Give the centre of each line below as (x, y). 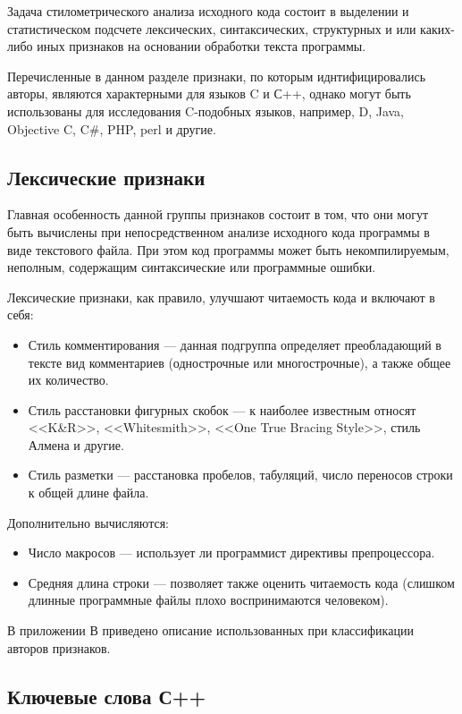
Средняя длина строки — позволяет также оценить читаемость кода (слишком (241, 582)
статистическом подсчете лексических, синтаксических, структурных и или (212, 28)
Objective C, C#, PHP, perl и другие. (112, 128)
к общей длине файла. (88, 493)
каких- (437, 28)
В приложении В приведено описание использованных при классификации (210, 630)
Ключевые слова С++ (107, 696)
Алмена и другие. (76, 444)
